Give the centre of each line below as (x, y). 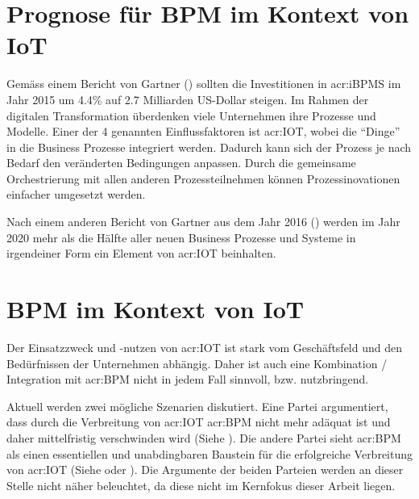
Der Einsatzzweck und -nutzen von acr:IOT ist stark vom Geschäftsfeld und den (204, 347)
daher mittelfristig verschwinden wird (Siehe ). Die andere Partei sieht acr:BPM (204, 437)
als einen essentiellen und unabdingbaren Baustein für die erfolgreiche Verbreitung (210, 453)
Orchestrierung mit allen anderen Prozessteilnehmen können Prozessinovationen (203, 178)
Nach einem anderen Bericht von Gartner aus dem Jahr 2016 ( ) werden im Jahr (203, 222)
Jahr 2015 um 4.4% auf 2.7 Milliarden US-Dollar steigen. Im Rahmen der (188, 99)
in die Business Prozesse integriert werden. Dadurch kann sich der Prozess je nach (209, 147)
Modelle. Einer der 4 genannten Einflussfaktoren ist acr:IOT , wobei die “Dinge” (203, 131)
